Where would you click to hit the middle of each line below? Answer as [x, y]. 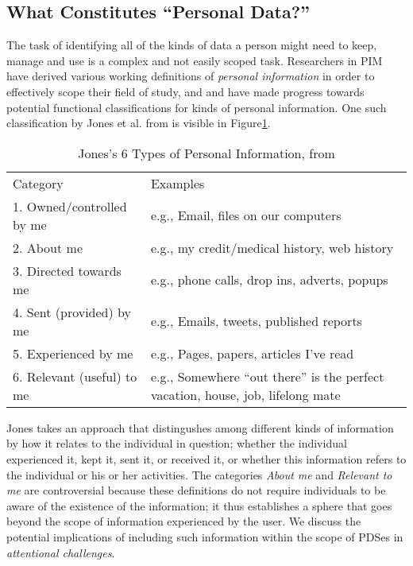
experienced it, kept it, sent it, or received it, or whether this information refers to [206, 458]
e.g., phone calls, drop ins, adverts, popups [269, 280]
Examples [178, 183]
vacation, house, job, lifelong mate [245, 394]
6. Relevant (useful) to [75, 376]
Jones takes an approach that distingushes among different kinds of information [200, 427]
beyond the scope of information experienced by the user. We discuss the [184, 521]
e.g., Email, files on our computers [246, 215]
